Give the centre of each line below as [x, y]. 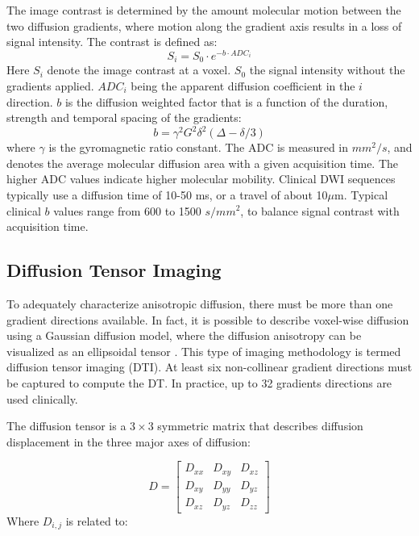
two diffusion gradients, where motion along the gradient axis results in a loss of [204, 25]
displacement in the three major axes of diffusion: [129, 441]
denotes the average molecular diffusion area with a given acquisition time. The [203, 163]
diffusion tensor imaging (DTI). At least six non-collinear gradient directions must [209, 367]
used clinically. [42, 398]
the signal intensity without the [327, 70]
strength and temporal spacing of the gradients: [124, 117]
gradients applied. [50, 85]
